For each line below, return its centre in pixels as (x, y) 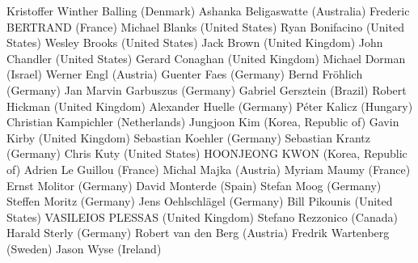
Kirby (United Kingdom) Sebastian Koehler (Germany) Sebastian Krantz (189, 137)
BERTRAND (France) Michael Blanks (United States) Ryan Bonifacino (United (205, 26)
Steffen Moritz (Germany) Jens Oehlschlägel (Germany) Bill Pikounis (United (200, 201)
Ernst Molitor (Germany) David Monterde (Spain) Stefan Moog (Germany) (194, 185)
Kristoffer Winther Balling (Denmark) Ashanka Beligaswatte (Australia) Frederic (208, 11)
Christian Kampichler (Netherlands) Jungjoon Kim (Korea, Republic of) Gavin (203, 122)
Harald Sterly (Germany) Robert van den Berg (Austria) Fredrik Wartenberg (198, 233)
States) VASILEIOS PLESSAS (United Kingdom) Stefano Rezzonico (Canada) (202, 216)
